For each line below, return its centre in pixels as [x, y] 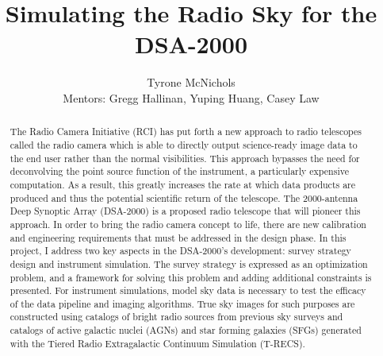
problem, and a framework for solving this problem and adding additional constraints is [191, 277]
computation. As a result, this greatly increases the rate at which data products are [183, 184]
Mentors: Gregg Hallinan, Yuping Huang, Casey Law [191, 97]
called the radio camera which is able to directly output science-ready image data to [184, 144]
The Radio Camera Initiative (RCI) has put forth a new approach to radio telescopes [186, 132]
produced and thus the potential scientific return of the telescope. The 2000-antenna [184, 197]
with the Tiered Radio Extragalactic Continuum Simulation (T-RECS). [157, 343]
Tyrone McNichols [191, 82]
